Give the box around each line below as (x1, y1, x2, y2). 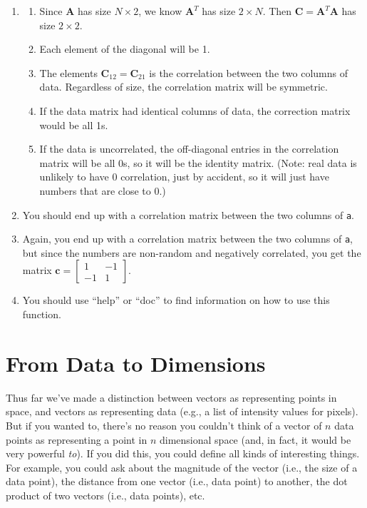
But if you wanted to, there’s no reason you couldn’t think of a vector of (6, 417, 322, 432)
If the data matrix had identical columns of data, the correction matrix (39, 103, 351, 118)
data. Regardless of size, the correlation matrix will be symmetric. (39, 79, 328, 94)
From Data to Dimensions (6, 348, 266, 377)
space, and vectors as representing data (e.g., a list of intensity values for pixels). (6, 404, 358, 419)
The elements (39, 65, 98, 80)
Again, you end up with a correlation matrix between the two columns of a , (22, 231, 353, 246)
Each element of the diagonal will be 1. (39, 41, 210, 56)
